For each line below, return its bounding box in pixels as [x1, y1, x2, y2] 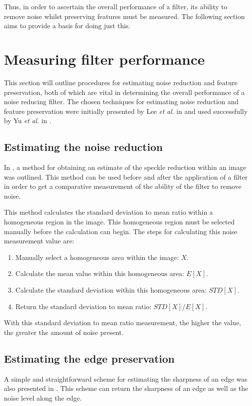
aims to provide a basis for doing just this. [4, 20, 131, 31]
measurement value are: [4, 236, 75, 246]
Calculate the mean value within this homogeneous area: [15, 268, 184, 278]
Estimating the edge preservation [4, 351, 175, 366]
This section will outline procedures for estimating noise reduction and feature [4, 77, 238, 87]
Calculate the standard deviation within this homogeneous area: [15, 285, 207, 295]
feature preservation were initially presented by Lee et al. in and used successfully [4, 106, 248, 116]
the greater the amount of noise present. [4, 327, 124, 337]
